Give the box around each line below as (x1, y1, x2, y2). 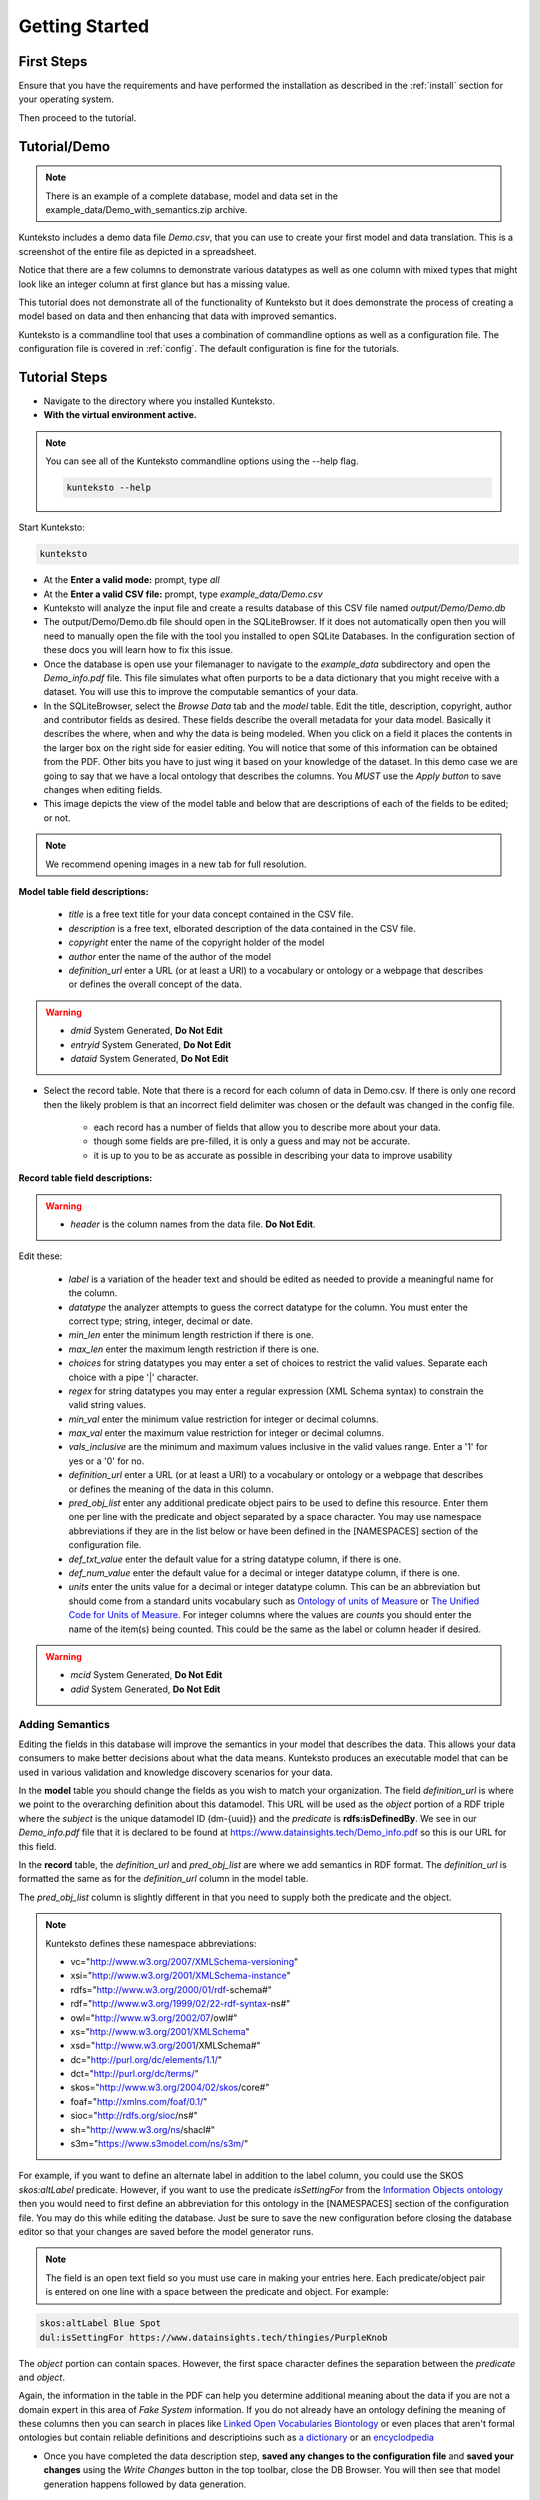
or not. (43, 811, 71, 824)
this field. (18, 1840, 57, 1852)
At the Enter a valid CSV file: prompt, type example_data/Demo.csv (43, 588, 324, 600)
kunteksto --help (66, 482, 152, 494)
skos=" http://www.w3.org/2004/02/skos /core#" (70, 2081, 270, 2094)
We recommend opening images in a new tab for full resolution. (45, 858, 307, 870)
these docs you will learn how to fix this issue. (43, 644, 234, 656)
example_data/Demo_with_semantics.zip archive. (45, 204, 248, 216)
